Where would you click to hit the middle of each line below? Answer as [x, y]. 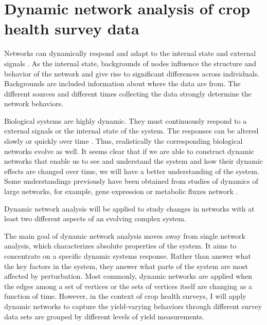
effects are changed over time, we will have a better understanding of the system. [132, 171]
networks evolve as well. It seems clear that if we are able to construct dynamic [129, 151]
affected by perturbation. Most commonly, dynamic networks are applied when [128, 276]
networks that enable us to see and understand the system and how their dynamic [134, 161]
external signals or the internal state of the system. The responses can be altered [131, 131]
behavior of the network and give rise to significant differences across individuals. [132, 73]
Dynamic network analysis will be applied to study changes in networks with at [129, 208]
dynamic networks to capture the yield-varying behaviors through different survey [133, 306]
